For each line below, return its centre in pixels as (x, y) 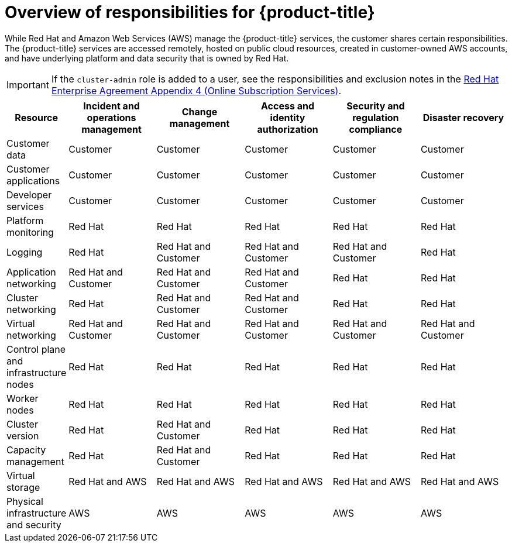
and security (34, 524)
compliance (376, 129)
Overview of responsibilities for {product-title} (190, 12)
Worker (23, 398)
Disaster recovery (463, 117)
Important (28, 85)
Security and (376, 106)
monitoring (30, 232)
